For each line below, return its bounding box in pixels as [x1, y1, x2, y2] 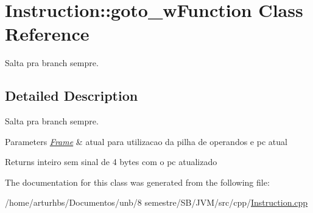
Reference [5, 21, 90, 46]
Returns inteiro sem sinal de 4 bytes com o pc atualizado [5, 155, 217, 168]
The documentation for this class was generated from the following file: [5, 175, 270, 188]
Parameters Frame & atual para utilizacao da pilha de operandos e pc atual [5, 135, 287, 147]
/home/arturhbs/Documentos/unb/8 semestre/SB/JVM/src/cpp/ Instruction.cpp [5, 196, 308, 209]
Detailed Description [5, 86, 138, 105]
